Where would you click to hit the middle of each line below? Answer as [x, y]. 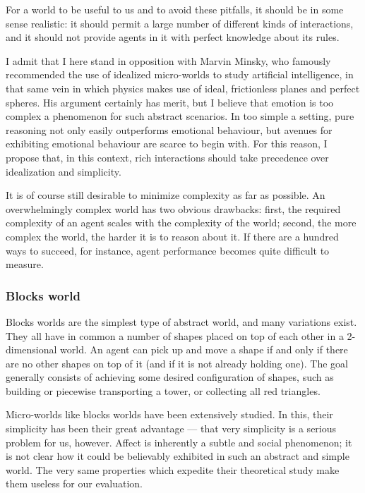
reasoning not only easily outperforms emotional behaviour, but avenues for [169, 129]
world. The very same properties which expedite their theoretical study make [173, 469]
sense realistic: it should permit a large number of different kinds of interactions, [180, 23]
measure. [25, 264]
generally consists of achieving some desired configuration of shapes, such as [170, 377]
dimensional [31, 349]
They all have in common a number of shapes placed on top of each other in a [175, 335]
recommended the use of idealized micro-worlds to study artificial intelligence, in [180, 74]
